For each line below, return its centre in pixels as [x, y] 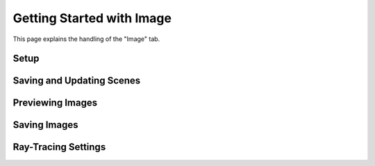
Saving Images [45, 125]
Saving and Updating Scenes [77, 81]
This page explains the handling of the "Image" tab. [86, 39]
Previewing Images [55, 103]
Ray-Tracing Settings [59, 147]
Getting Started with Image [92, 18]
